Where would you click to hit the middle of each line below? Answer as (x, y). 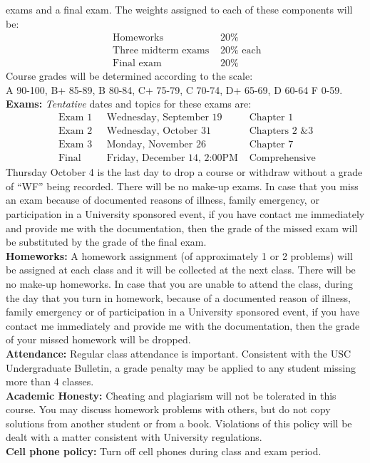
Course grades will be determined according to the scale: (129, 76)
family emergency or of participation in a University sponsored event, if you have (183, 312)
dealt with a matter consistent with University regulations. (134, 437)
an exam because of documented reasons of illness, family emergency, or (163, 200)
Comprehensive (282, 158)
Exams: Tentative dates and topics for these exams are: (129, 104)
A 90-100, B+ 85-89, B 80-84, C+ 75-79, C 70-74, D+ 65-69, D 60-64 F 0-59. (174, 89)
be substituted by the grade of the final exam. (106, 242)
